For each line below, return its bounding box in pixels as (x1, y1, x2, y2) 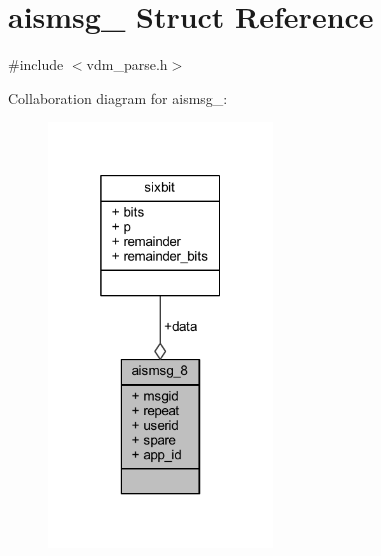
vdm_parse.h (86, 54, 168, 75)
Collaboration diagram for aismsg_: (8, 87, 228, 108)
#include (8, 54, 64, 75)
